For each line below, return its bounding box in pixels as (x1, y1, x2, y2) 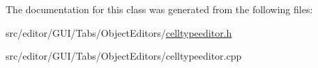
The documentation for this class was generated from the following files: (6, 2, 313, 16)
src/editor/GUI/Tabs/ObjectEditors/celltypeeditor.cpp (6, 49, 242, 63)
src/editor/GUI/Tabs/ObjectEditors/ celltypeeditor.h (6, 25, 232, 40)
